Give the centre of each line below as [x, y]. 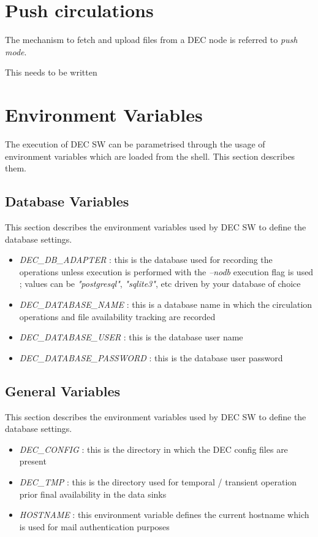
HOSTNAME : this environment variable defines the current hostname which [164, 515]
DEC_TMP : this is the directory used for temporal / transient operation [158, 481]
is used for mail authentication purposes [94, 526]
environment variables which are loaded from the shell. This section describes [150, 156]
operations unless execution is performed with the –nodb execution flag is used [166, 271]
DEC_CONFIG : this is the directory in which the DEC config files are [153, 449]
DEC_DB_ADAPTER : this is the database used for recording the [146, 260]
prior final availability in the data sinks [93, 494]
